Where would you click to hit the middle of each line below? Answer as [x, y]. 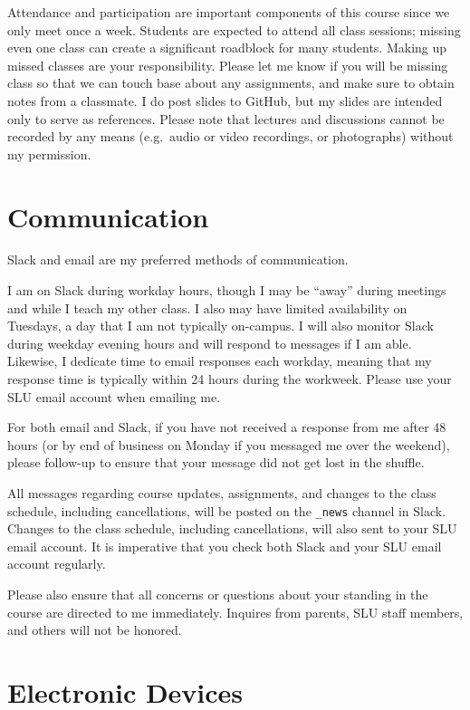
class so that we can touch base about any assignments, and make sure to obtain [231, 83]
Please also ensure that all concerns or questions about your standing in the [218, 595]
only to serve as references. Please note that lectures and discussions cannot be [226, 118]
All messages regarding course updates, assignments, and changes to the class [222, 493]
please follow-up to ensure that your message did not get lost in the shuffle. [216, 462]
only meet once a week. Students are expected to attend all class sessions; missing [234, 29]
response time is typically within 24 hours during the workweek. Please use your [230, 379]
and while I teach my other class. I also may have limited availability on [207, 307]
